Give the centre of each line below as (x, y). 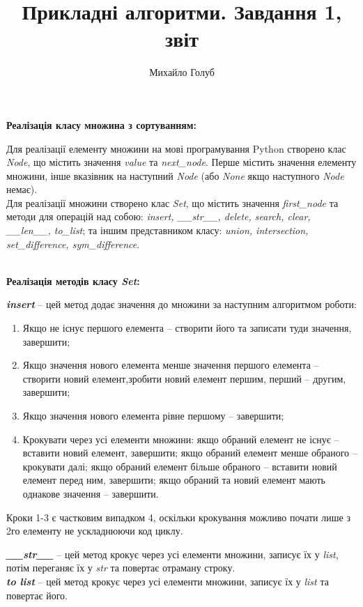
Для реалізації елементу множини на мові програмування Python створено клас (176, 148)
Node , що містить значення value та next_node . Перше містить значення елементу (181, 162)
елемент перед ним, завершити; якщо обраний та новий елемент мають (174, 480)
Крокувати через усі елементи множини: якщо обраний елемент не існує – (181, 439)
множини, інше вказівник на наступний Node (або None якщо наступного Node (175, 175)
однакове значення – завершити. (91, 493)
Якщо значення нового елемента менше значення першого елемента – (171, 365)
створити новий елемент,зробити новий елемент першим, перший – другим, (184, 378)
